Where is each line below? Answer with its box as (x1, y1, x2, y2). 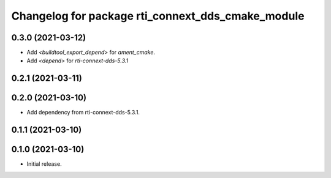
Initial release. (26, 160, 62, 168)
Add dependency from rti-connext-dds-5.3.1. (26, 109, 140, 116)
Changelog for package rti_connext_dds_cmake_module (11, 9, 305, 23)
